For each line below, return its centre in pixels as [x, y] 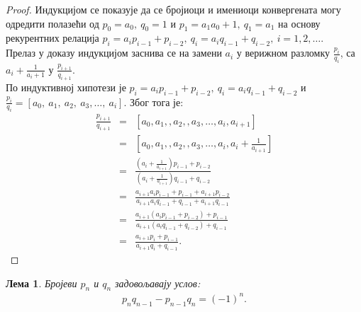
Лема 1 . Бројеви [41, 283]
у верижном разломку [283, 53]
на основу [299, 23]
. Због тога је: [154, 102]
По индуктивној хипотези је [66, 87]
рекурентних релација [52, 38]
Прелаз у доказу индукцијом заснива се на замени [114, 53]
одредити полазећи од [52, 23]
